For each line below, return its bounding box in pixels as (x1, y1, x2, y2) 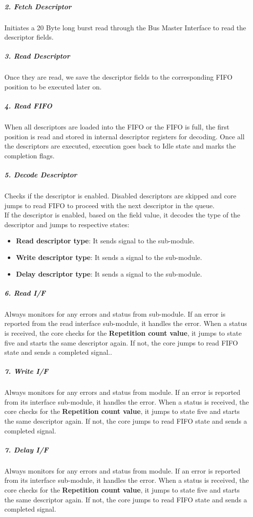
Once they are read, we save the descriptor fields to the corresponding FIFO (4, 72, 232, 82)
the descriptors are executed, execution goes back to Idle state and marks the (4, 141, 236, 151)
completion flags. (4, 150, 55, 160)
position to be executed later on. (4, 81, 102, 91)
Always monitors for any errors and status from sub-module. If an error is (4, 308, 226, 319)
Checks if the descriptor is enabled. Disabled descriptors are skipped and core (4, 191, 236, 200)
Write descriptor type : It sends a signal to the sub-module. (16, 252, 202, 262)
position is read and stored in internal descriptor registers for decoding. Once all (4, 131, 245, 141)
